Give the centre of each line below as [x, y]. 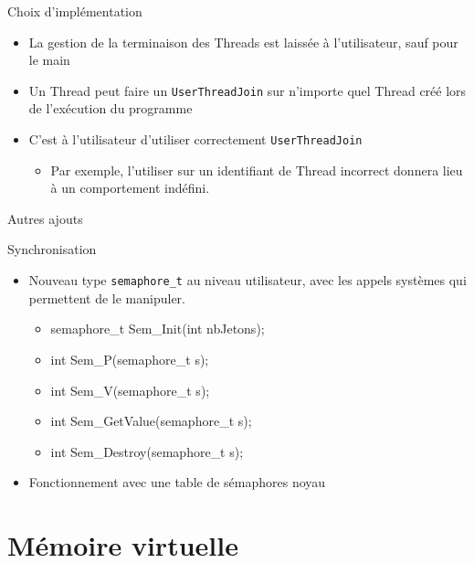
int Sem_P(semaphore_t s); [130, 359]
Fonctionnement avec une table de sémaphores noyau [177, 482]
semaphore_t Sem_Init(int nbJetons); [158, 329]
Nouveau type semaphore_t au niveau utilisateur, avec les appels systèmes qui [248, 280]
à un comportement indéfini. [130, 188]
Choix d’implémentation [75, 11]
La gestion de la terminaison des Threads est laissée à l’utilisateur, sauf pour [243, 42]
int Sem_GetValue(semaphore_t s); [151, 421]
